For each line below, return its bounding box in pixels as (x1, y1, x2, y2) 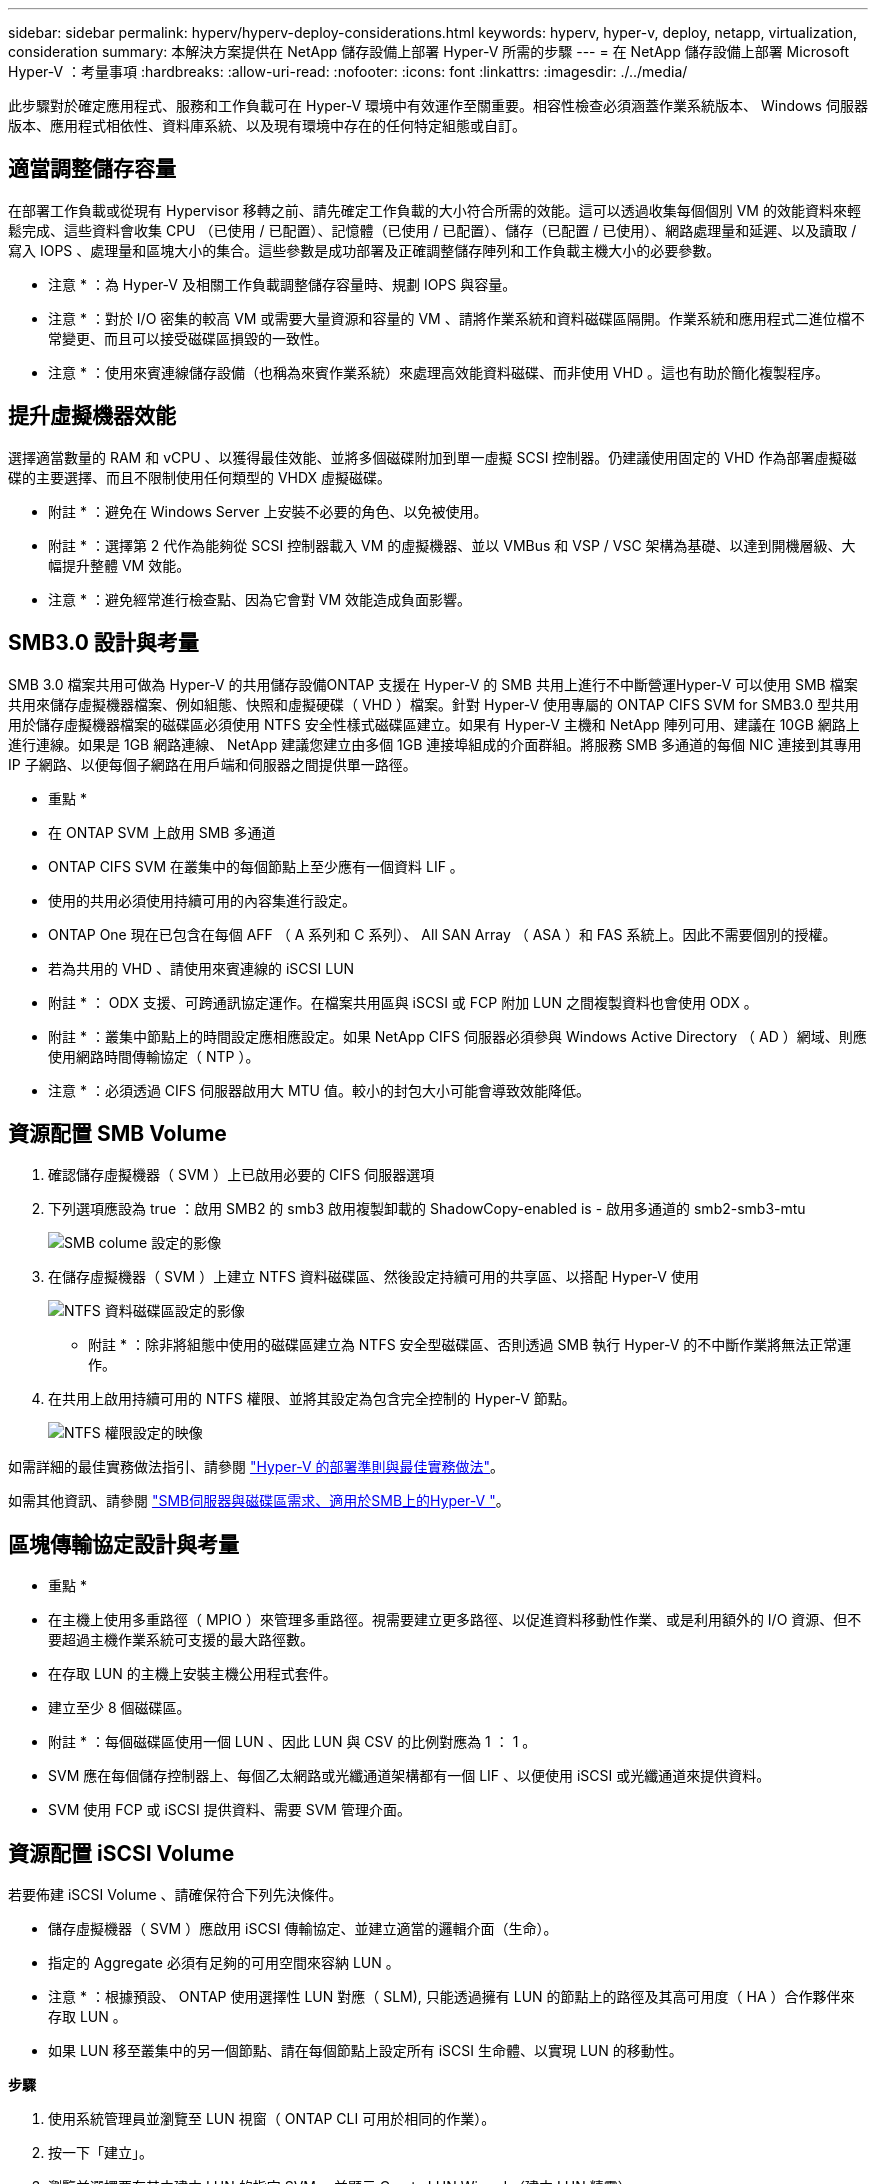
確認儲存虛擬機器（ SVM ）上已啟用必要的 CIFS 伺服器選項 (48, 1166, 435, 1184)
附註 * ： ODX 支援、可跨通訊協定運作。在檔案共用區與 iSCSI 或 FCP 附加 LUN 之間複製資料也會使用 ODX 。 (48, 993, 758, 1011)
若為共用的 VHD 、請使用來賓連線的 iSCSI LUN (48, 959, 355, 977)
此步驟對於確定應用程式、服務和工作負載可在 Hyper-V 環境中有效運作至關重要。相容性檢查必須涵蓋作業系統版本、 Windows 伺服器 (8, 97, 868, 114)
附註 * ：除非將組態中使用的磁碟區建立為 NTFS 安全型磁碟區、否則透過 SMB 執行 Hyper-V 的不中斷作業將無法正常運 (88, 1336, 852, 1354)
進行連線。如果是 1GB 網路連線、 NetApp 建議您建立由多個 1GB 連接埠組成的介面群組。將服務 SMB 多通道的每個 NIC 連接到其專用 (8, 735, 862, 753)
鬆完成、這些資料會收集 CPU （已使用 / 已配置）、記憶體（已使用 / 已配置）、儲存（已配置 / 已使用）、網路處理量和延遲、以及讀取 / (8, 221, 857, 239)
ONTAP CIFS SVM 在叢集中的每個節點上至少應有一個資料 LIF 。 (48, 857, 464, 875)
